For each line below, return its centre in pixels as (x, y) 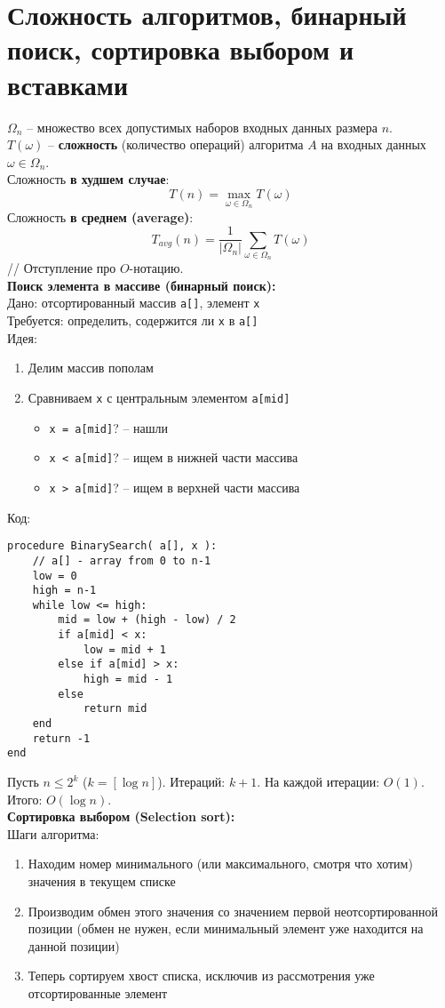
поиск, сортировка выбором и (181, 49)
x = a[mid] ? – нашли (109, 427)
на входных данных (373, 144)
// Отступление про (62, 268)
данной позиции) (74, 945)
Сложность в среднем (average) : (100, 216)
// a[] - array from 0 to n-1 (122, 560)
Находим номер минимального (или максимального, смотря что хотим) (220, 864)
